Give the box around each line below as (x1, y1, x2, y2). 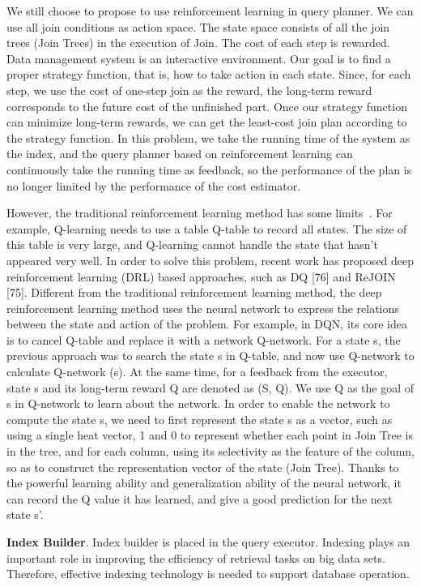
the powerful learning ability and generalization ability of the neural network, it (6, 474, 402, 491)
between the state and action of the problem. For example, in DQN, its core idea (6, 315, 407, 332)
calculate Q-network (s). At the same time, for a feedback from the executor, (6, 363, 388, 380)
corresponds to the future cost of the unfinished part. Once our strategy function (6, 97, 407, 114)
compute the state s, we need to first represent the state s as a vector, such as (6, 410, 393, 427)
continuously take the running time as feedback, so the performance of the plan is (6, 161, 412, 178)
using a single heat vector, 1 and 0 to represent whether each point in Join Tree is (6, 426, 413, 443)
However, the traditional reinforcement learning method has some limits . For (6, 204, 393, 221)
